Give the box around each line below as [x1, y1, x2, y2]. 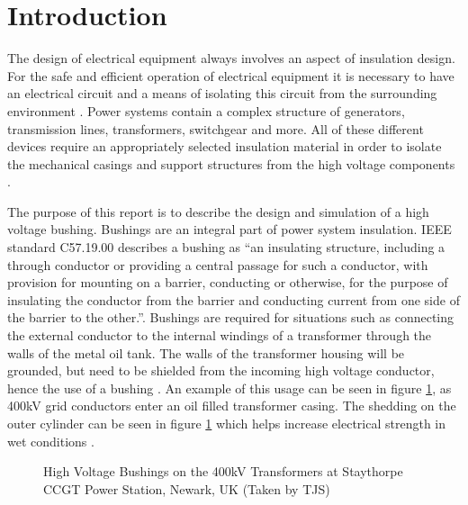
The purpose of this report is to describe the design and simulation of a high [7, 202, 429, 221]
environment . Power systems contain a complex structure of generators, [7, 101, 405, 120]
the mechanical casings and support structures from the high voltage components [7, 154, 455, 173]
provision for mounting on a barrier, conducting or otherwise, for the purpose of [7, 273, 448, 292]
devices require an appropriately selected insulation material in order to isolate [7, 137, 442, 156]
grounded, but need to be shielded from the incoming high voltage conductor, [7, 361, 435, 380]
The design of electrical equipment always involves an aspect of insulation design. [7, 49, 455, 68]
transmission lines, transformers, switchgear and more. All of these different [7, 119, 424, 138]
